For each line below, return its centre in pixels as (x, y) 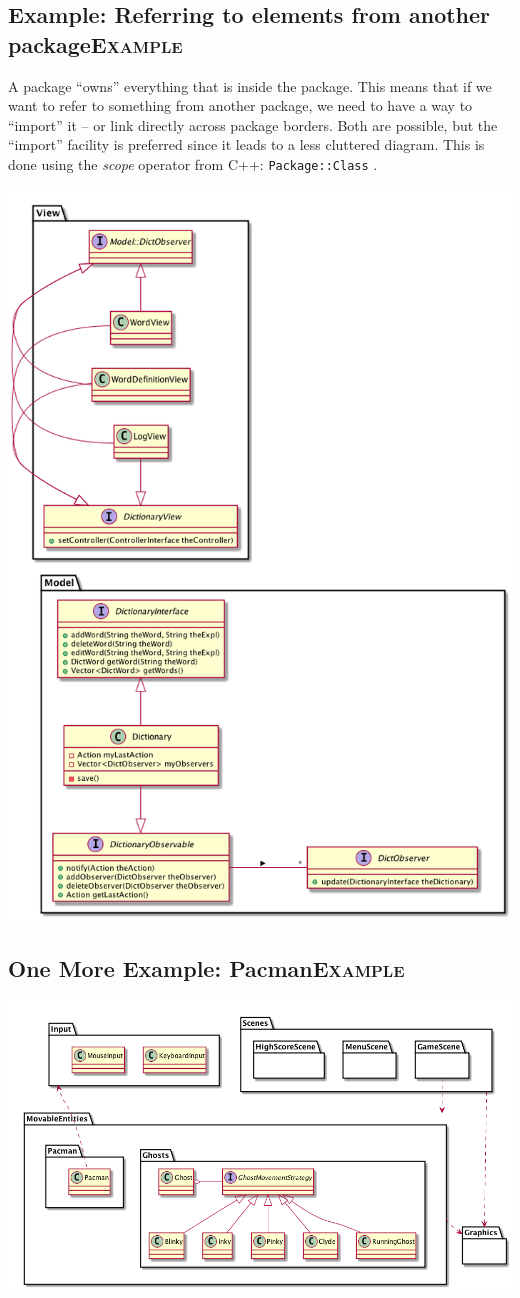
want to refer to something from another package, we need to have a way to (240, 105)
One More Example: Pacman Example (206, 967)
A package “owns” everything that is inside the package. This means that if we (250, 85)
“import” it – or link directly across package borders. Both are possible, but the (253, 124)
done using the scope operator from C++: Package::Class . (193, 163)
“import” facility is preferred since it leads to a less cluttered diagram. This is (246, 144)
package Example (95, 43)
